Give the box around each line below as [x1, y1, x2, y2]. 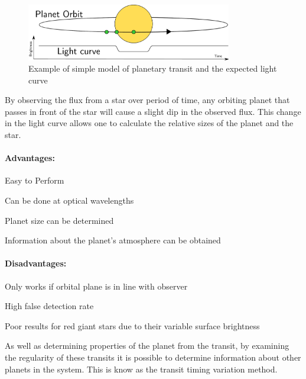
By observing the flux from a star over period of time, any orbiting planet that [5, 94, 290, 106]
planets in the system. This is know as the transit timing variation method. [5, 362, 278, 375]
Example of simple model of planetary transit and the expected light [28, 62, 277, 75]
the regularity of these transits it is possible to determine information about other [5, 351, 301, 363]
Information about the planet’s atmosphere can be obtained [5, 234, 221, 246]
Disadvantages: [5, 257, 67, 269]
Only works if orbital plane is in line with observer [5, 280, 188, 292]
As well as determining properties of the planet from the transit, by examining [5, 339, 289, 352]
